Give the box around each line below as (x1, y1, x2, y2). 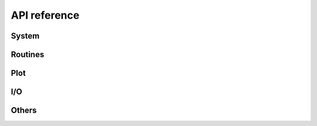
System (11, 31, 40, 41)
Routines (11, 50, 45, 60)
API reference (11, 9, 80, 22)
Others (11, 106, 37, 116)
